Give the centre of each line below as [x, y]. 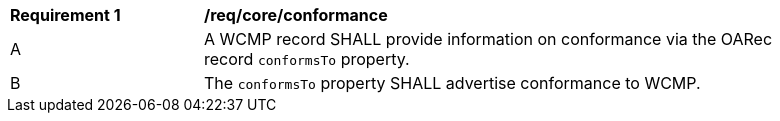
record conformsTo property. [307, 59]
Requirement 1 [65, 15]
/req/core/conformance [296, 15]
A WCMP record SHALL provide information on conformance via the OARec [488, 39]
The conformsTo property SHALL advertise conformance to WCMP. [452, 83]
